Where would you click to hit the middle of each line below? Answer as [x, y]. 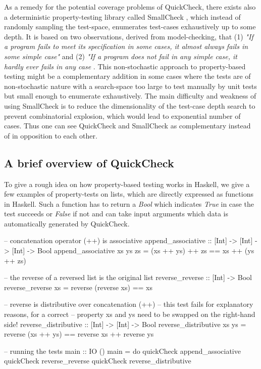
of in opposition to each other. [51, 135]
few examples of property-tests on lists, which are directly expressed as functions [129, 194]
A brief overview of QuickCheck [89, 163]
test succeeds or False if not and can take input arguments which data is [116, 214]
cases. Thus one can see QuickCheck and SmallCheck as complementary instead [127, 126]
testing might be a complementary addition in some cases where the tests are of [127, 76]
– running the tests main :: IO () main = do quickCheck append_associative [122, 351]
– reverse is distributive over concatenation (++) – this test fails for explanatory [129, 304]
